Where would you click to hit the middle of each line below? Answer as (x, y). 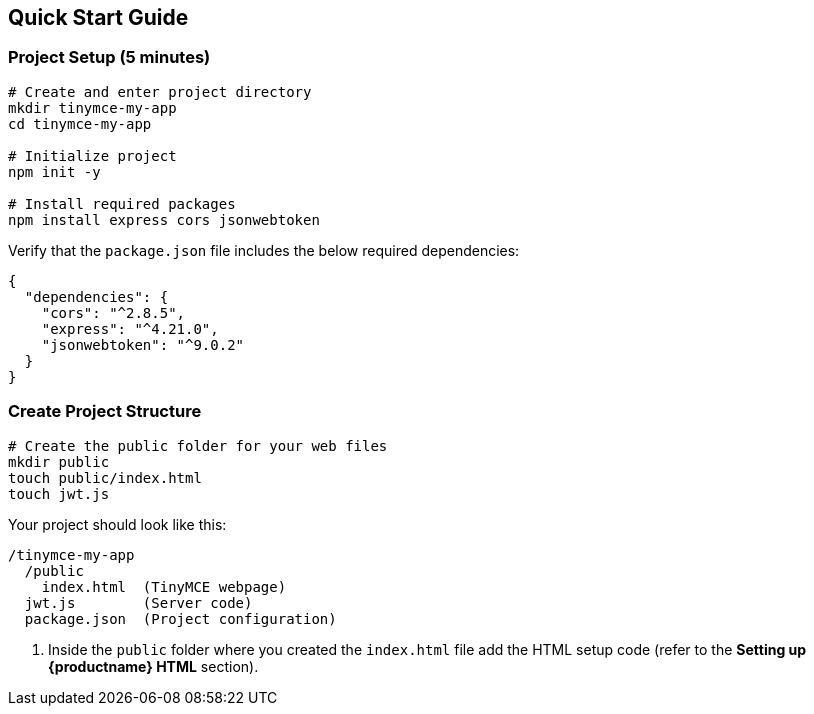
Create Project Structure (105, 411)
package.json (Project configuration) (180, 618)
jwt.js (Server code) (138, 602)
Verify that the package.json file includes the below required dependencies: (264, 250)
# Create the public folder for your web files (198, 445)
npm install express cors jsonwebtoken (164, 219)
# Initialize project (92, 155)
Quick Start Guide (98, 17)
